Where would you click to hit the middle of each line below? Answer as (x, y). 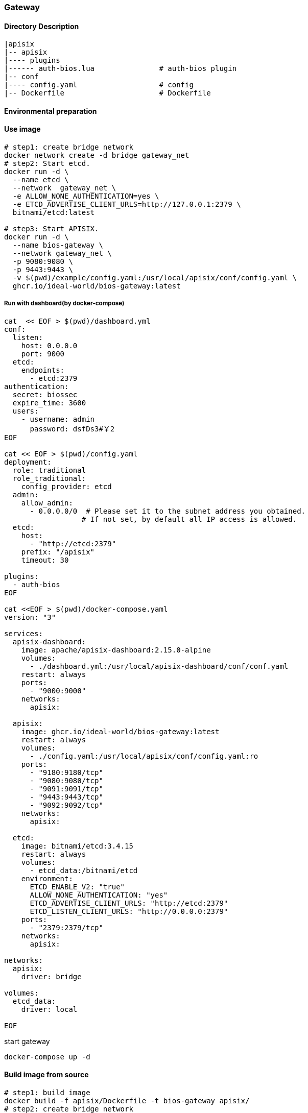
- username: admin (58, 419)
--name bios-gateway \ (58, 245)
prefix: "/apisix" (58, 552)
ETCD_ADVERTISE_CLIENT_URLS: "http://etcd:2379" (129, 903)
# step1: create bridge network (69, 147)
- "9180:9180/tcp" (66, 772)
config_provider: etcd (66, 486)
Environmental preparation (51, 111)
